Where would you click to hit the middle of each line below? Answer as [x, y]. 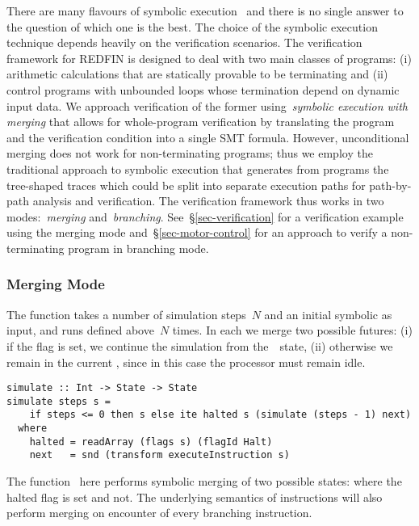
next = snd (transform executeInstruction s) [159, 455]
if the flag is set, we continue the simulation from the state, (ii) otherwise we [200, 345]
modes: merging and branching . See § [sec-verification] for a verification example [205, 216]
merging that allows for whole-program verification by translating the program [201, 122]
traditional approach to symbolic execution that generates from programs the [198, 168]
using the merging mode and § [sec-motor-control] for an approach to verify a [197, 232]
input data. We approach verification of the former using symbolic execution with [207, 105]
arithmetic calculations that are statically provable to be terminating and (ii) [197, 74]
